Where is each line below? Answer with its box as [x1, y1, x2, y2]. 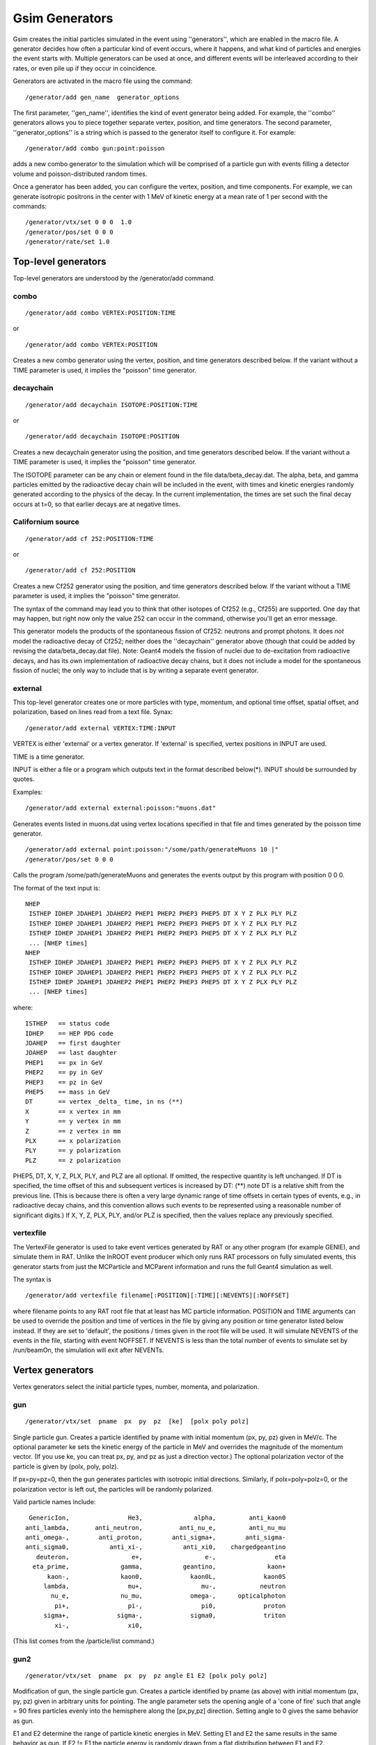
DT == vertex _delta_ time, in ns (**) [25, 1098, 184, 1106]
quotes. [13, 775, 35, 783]
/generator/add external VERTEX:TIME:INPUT [25, 724, 176, 732]
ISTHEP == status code [25, 1020, 110, 1027]
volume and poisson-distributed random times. [13, 170, 148, 178]
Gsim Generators [13, 10, 113, 26]
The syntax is [13, 1275, 52, 1284]
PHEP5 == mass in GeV [25, 1087, 110, 1096]
